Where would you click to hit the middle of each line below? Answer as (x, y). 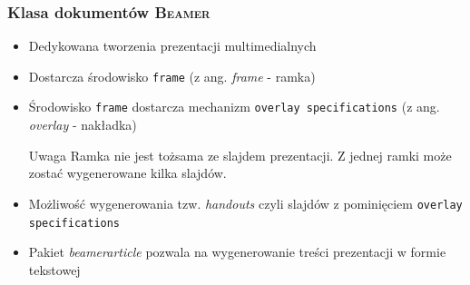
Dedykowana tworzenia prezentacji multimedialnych (172, 46)
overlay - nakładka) (83, 125)
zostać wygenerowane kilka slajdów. (127, 173)
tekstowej (54, 269)
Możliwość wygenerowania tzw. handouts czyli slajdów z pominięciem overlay (245, 203)
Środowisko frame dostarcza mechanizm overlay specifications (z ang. (234, 107)
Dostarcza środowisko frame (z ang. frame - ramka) (172, 76)
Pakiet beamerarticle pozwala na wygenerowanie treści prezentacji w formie (237, 252)
